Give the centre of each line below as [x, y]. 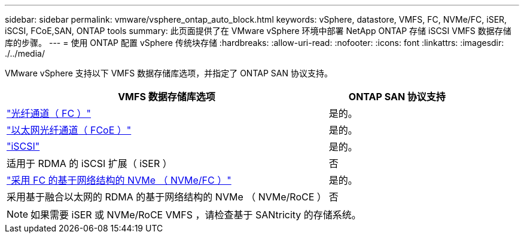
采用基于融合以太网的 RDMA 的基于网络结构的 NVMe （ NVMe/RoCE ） [167, 197]
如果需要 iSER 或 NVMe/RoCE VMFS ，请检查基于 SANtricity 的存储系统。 [196, 215]
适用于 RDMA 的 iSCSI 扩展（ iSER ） [89, 163]
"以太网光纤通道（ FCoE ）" [69, 130]
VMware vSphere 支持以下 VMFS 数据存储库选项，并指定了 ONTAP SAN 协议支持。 [169, 73]
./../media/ [25, 53]
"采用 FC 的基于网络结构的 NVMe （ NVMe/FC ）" [119, 180]
